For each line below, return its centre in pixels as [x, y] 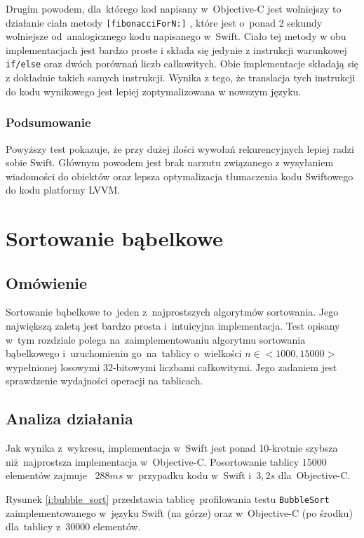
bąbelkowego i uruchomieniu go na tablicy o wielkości [124, 353]
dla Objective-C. [314, 475]
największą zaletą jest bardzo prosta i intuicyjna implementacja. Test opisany [173, 326]
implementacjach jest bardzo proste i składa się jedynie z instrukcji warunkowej [176, 49]
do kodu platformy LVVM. [63, 190]
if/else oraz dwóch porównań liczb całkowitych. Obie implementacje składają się [182, 63]
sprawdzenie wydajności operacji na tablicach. [105, 381]
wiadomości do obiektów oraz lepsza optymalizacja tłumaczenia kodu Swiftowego [180, 176]
